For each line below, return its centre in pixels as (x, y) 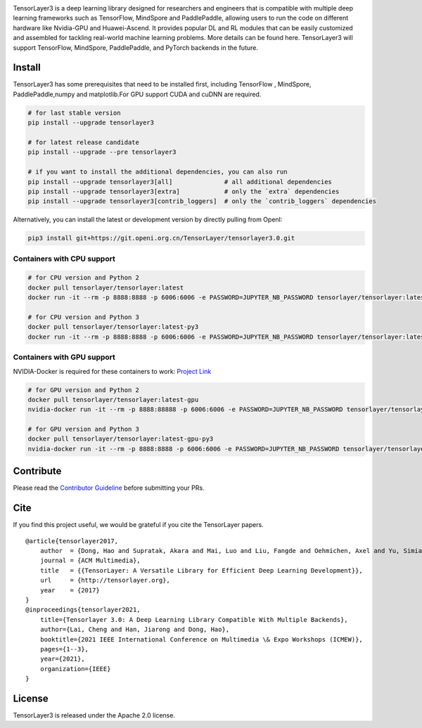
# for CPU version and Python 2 (84, 278)
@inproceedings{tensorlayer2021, (83, 610)
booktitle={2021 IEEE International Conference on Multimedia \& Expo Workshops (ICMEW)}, (202, 639)
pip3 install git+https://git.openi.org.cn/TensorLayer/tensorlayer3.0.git (161, 238)
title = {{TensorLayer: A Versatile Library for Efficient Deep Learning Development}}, (202, 570)
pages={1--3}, (64, 649)
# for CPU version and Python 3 (84, 317)
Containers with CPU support (64, 259)
